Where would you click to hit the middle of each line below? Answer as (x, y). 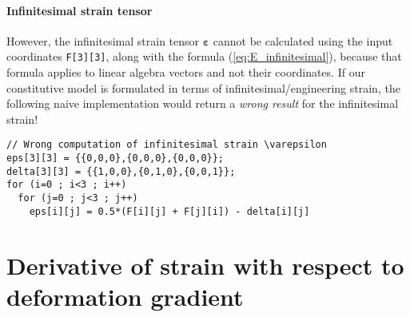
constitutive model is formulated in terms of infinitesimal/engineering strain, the (203, 87)
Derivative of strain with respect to (205, 265)
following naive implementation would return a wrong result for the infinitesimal (203, 103)
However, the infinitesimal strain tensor (103, 40)
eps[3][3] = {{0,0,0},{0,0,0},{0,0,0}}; (115, 158)
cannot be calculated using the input (303, 40)
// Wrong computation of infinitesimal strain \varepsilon (167, 145)
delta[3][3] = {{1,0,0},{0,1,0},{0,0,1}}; (121, 171)
